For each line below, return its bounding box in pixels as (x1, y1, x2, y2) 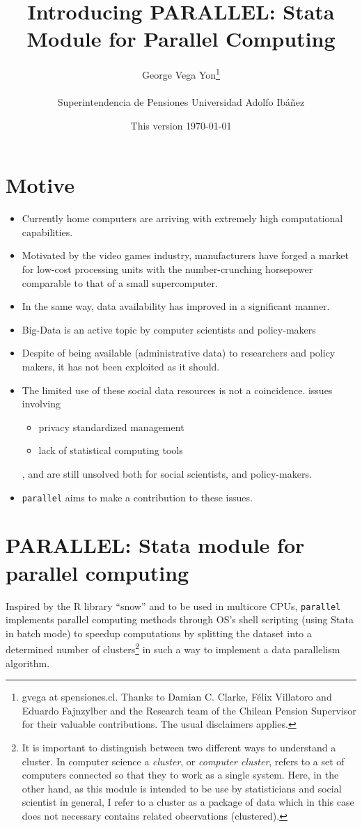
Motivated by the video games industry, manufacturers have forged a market (22, 248, 349, 263)
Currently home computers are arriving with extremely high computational (22, 211, 343, 226)
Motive (6, 171, 74, 199)
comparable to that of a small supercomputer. (22, 275, 218, 290)
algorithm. (6, 655, 50, 670)
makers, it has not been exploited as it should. (22, 359, 220, 374)
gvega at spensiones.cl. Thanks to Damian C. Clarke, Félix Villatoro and (22, 689, 332, 704)
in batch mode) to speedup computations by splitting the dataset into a (6, 625, 312, 640)
